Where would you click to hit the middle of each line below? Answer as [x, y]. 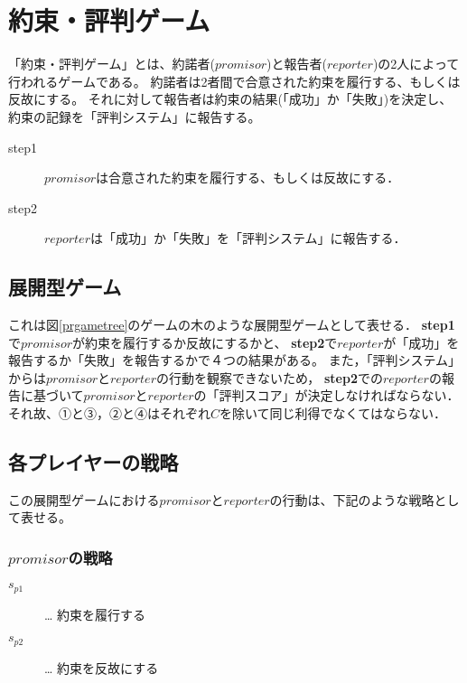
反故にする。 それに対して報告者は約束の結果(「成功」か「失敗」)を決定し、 [230, 99]
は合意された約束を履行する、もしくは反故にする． [248, 178]
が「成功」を [421, 342]
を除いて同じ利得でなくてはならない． [333, 413]
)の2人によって [416, 64]
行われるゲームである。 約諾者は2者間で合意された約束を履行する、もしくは [234, 81]
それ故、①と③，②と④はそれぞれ [109, 413]
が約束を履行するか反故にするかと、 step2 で [205, 342]
